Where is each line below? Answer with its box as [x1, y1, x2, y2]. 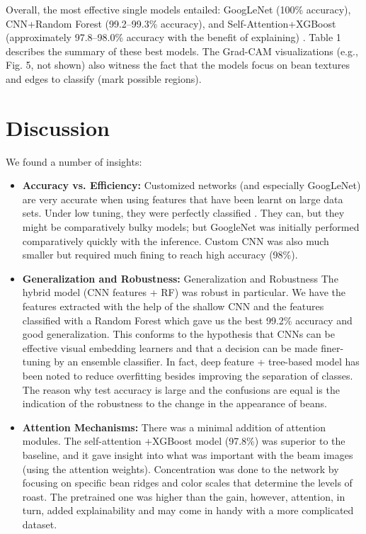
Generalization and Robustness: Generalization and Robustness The [22, 271, 338, 285]
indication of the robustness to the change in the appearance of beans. [22, 396, 327, 411]
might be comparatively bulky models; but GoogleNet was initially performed [22, 220, 360, 234]
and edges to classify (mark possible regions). [6, 71, 202, 86]
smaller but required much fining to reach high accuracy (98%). [22, 247, 298, 262]
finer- [321, 340, 344, 355]
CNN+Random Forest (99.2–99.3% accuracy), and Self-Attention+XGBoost [6, 16, 336, 30]
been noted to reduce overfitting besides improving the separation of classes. [22, 368, 353, 382]
